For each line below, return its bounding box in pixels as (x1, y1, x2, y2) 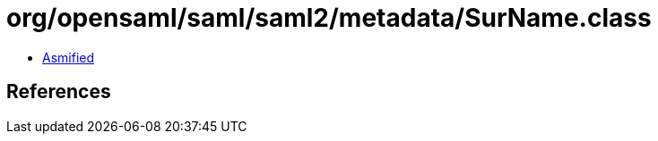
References (6, 80, 111, 104)
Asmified (42, 49, 95, 65)
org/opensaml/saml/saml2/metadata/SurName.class (6, 3, 652, 33)
